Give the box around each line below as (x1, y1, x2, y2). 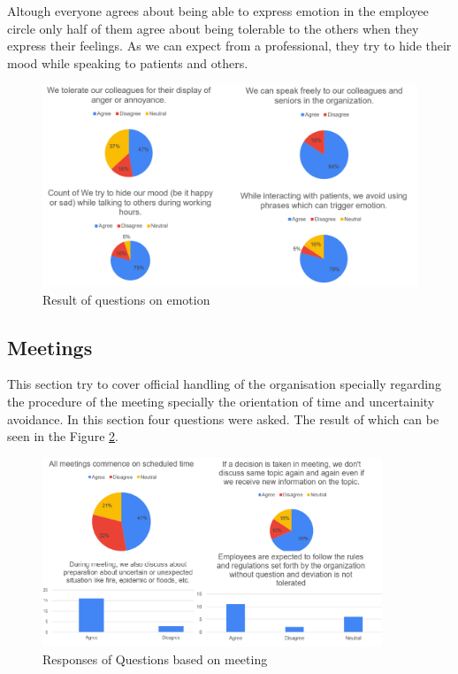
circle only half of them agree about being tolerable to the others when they (7, 19, 419, 37)
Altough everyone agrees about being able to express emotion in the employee (7, 2, 429, 19)
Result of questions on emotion (42, 290, 210, 308)
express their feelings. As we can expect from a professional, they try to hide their (7, 36, 452, 55)
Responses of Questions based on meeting (42, 649, 268, 668)
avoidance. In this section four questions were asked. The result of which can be (7, 409, 439, 428)
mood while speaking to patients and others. (7, 53, 248, 72)
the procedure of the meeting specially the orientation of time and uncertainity (7, 391, 435, 410)
